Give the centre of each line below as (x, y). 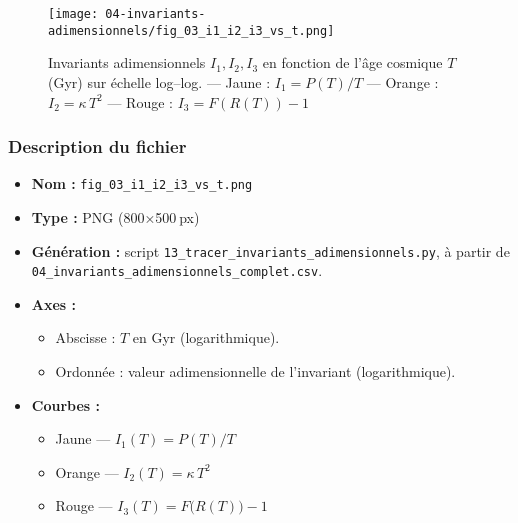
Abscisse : (85, 337)
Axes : (54, 303)
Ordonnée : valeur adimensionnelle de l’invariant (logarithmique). (255, 371)
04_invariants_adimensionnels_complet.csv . (177, 270)
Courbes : (66, 404)
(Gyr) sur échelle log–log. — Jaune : (159, 81)
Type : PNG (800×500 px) (115, 216)
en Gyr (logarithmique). (206, 337)
